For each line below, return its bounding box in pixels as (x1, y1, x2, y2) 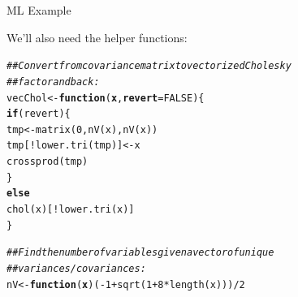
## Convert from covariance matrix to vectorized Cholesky (6, 60, 292, 72)
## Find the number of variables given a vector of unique (6, 247, 274, 259)
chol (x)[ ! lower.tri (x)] (6, 204, 135, 216)
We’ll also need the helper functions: (6, 28, 188, 45)
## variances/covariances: (6, 263, 146, 275)
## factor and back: (6, 75, 100, 88)
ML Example (6, 2, 71, 18)
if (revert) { (6, 108, 71, 120)
